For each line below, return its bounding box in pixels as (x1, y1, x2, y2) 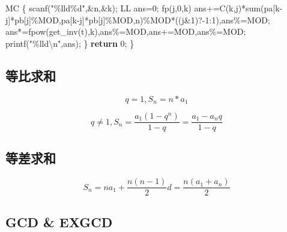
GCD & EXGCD (5, 212, 113, 231)
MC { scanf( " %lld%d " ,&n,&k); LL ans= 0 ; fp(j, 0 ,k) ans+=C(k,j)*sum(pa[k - (5, 2, 283, 14)
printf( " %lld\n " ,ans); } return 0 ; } (5, 37, 134, 49)
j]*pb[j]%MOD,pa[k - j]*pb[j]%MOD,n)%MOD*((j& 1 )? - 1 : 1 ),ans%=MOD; (5, 13, 270, 26)
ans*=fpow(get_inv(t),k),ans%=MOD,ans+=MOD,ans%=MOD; (5, 25, 246, 38)
